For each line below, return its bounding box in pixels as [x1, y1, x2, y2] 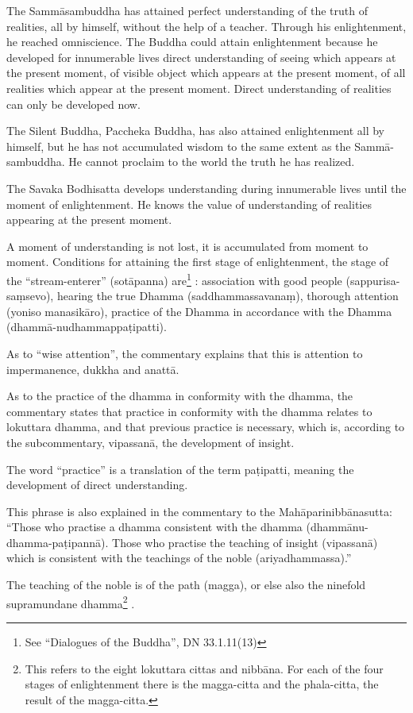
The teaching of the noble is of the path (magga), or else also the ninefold [6, 576, 366, 593]
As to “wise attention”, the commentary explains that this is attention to [6, 345, 363, 361]
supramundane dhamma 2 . [6, 592, 135, 611]
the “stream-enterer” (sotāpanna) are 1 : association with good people [6, 269, 342, 288]
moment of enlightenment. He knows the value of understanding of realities [6, 195, 372, 212]
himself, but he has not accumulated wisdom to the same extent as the [6, 137, 351, 154]
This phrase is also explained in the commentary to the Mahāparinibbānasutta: [6, 503, 392, 519]
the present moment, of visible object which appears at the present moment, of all [6, 64, 406, 81]
